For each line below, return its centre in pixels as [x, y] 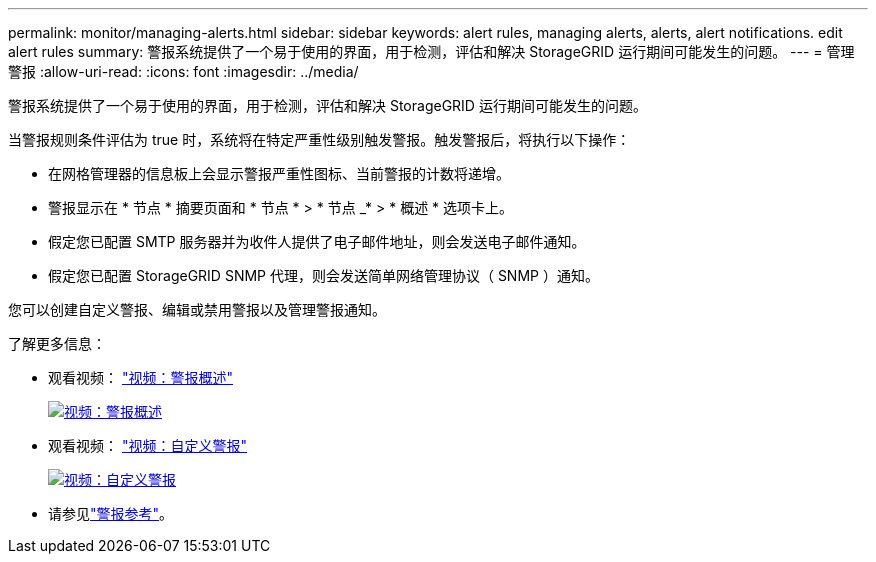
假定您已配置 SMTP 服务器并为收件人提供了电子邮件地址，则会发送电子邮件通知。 [317, 241]
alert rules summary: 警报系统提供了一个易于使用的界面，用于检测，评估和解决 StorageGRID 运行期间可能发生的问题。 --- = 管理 [431, 51]
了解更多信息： [57, 343]
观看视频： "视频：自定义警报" [147, 445]
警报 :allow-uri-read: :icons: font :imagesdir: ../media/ [183, 71]
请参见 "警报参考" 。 [111, 513]
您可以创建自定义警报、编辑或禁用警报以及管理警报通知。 [197, 309]
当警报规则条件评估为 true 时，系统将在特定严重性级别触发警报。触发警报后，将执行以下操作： [319, 139]
